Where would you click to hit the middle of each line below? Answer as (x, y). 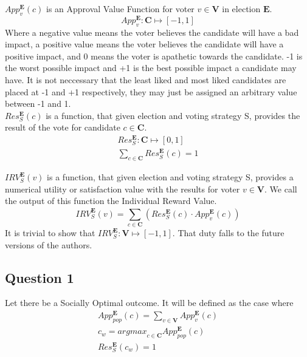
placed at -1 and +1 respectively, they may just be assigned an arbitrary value (151, 91)
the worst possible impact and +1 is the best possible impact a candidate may (151, 68)
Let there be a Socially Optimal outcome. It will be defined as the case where (149, 303)
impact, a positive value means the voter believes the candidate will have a (144, 44)
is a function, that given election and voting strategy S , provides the (173, 115)
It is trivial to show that (50, 233)
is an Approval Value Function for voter (120, 8)
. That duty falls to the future (228, 233)
